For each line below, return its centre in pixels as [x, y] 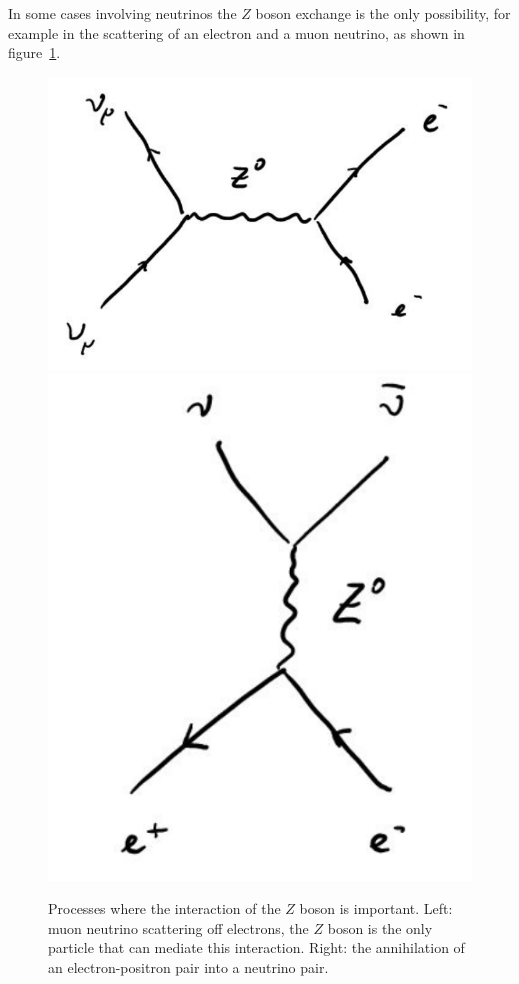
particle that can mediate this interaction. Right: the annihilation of [256, 947]
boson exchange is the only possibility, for [383, 13]
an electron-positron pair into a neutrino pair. [188, 967]
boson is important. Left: [376, 908]
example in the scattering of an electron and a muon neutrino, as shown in [236, 32]
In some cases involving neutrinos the [122, 13]
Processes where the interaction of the [164, 908]
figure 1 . [34, 52]
